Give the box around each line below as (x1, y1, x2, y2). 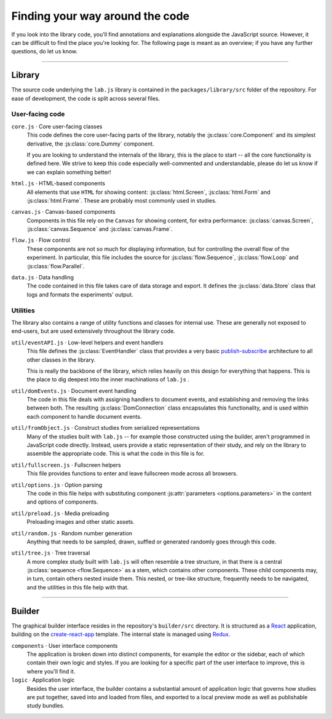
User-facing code (11, 110, 65, 119)
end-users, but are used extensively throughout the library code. (11, 327, 175, 335)
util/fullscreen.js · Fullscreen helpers (11, 461, 121, 468)
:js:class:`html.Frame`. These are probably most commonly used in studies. (26, 196, 217, 204)
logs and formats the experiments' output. (26, 290, 133, 298)
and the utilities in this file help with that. (26, 583, 129, 591)
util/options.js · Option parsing (11, 481, 103, 488)
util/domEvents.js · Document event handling (11, 387, 136, 394)
